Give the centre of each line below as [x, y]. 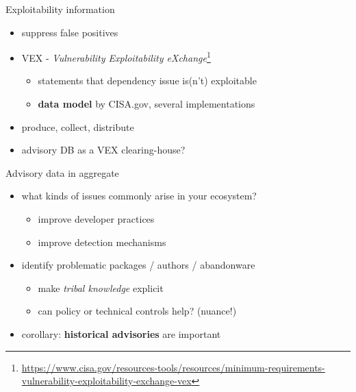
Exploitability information [60, 9]
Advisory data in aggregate [62, 172]
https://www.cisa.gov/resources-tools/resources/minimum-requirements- [173, 367]
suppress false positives [70, 32]
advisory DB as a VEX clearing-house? [103, 150]
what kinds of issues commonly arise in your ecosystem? [139, 196]
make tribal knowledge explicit [101, 287]
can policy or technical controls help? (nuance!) [137, 311]
